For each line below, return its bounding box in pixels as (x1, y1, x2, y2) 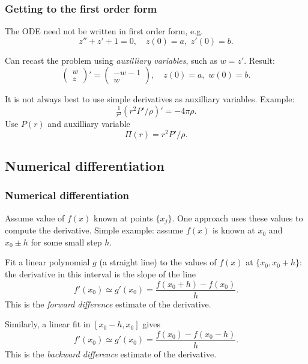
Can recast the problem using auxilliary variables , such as (5, 54, 218, 66)
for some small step (31, 235, 102, 248)
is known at (212, 224, 255, 236)
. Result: (244, 54, 275, 66)
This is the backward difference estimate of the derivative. (5, 347, 217, 360)
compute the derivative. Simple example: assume (5, 224, 184, 236)
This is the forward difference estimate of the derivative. (5, 297, 211, 310)
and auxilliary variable (47, 117, 130, 129)
